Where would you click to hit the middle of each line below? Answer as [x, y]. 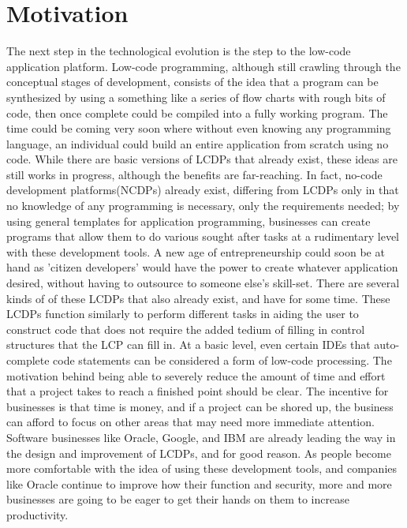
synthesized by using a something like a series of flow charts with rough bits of [196, 97]
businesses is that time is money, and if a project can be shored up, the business [200, 406]
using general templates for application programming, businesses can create [189, 221]
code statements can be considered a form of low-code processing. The [222, 360]
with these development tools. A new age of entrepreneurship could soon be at [196, 251]
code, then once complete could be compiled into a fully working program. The [197, 112]
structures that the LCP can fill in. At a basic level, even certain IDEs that [189, 345]
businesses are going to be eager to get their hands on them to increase [178, 499]
